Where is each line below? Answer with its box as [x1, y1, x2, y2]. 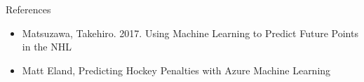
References [6, 2, 51, 16]
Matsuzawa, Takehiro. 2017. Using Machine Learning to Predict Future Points [22, 25, 358, 40]
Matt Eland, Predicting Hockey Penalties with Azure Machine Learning [22, 62, 331, 77]
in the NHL [22, 39, 72, 54]
